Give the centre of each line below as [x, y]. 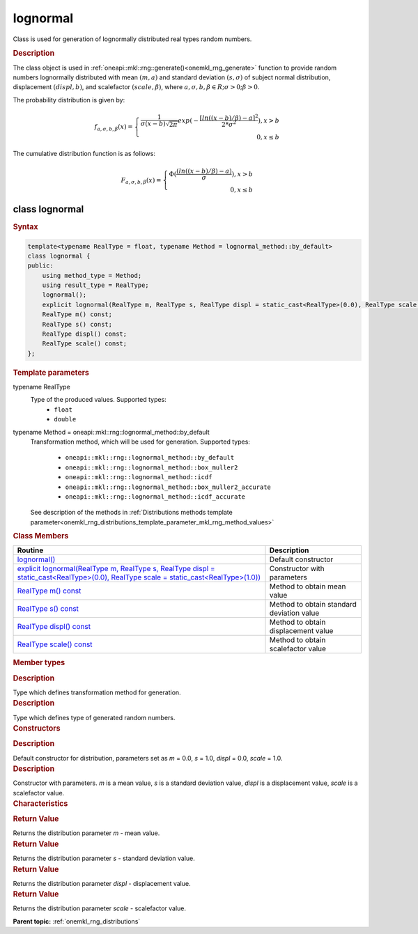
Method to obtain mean [308, 586]
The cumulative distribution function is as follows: [84, 154]
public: [40, 266]
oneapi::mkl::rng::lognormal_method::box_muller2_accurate [168, 487]
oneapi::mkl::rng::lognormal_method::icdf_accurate [155, 497]
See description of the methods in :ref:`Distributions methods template [131, 513]
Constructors [37, 728]
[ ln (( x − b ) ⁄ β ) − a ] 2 [229, 117]
